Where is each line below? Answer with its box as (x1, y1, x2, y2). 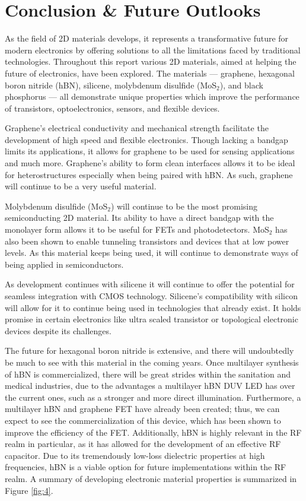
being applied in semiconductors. (5, 258, 124, 270)
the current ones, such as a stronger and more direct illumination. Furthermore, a (5, 391, 301, 403)
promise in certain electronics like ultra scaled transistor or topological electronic (5, 313, 298, 325)
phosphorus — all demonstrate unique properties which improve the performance (5, 90, 299, 103)
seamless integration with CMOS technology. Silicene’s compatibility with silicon (5, 290, 298, 302)
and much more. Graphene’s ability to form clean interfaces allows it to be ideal (5, 157, 295, 169)
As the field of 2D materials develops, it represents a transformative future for (5, 32, 289, 45)
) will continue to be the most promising (110, 199, 258, 212)
